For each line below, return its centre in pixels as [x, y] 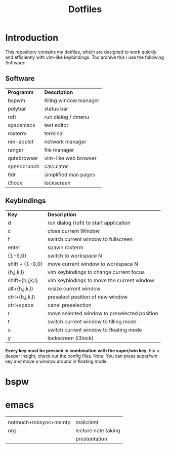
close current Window [74, 231]
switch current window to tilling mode [92, 321]
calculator [56, 166]
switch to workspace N [75, 255]
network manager [65, 141]
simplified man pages [70, 174]
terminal [54, 133]
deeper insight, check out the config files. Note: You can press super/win [81, 356]
